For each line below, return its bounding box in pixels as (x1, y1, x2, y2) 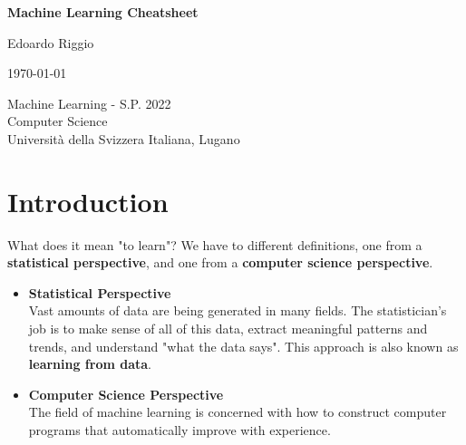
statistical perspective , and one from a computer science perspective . (7, 253, 433, 272)
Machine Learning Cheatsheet (7, 3, 199, 21)
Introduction (7, 182, 169, 219)
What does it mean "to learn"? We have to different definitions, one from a (7, 235, 422, 254)
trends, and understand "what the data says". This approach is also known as (28, 336, 459, 355)
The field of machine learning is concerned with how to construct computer (28, 402, 447, 421)
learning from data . (28, 354, 152, 373)
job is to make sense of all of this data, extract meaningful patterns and (28, 319, 428, 338)
